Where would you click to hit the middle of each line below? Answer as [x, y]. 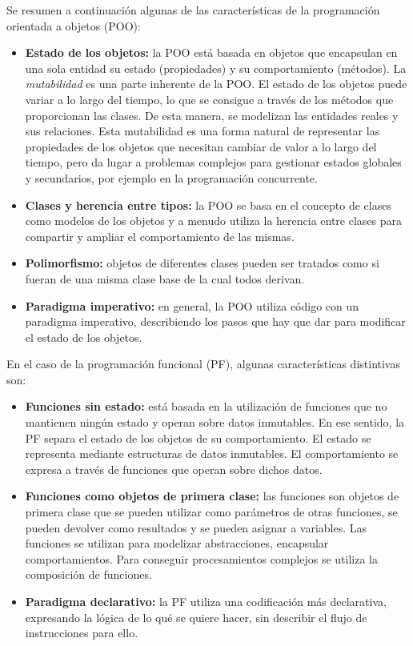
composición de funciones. [88, 574]
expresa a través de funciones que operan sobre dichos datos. [174, 469]
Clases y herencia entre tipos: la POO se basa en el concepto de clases [208, 205]
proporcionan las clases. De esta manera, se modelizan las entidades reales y [212, 115]
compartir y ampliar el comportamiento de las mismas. [160, 236]
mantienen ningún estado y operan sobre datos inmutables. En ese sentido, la [215, 422]
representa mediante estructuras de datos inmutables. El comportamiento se [212, 453]
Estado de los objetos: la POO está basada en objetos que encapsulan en [211, 52]
